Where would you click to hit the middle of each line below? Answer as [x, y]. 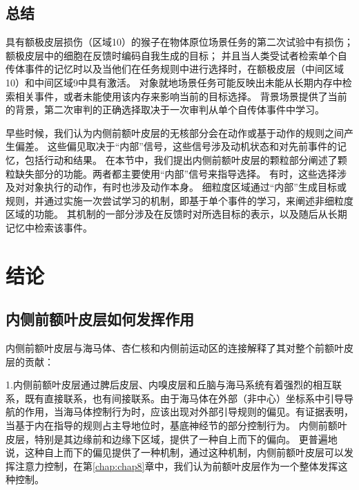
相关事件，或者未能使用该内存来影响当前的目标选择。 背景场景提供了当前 [181, 96]
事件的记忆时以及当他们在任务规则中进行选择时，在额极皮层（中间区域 [184, 69]
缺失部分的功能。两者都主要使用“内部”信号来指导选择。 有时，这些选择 [176, 173]
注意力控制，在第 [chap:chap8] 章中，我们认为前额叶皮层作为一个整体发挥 [176, 465]
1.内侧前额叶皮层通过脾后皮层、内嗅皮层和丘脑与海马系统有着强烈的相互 [169, 385]
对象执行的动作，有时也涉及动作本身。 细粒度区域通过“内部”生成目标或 [185, 187]
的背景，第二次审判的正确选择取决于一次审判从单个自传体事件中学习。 [165, 110]
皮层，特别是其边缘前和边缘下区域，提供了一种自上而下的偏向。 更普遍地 [172, 439]
